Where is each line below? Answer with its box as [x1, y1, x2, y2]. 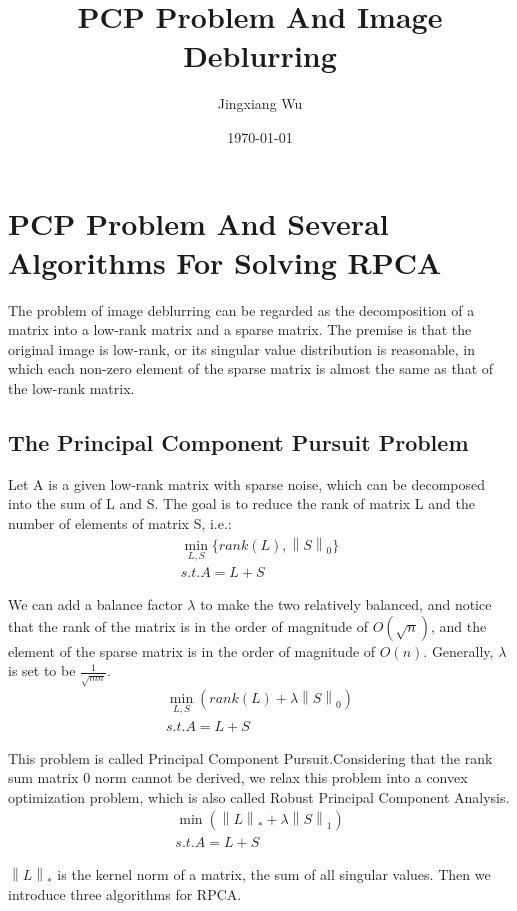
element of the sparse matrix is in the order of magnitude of [8, 640, 376, 661]
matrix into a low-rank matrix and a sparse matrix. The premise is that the [8, 319, 472, 340]
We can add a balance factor [8, 594, 183, 615]
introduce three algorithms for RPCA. [8, 883, 242, 904]
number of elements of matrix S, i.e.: [8, 512, 232, 533]
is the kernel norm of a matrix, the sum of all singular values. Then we [57, 864, 491, 885]
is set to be [8, 660, 76, 681]
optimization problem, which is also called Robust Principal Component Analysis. [8, 786, 510, 807]
